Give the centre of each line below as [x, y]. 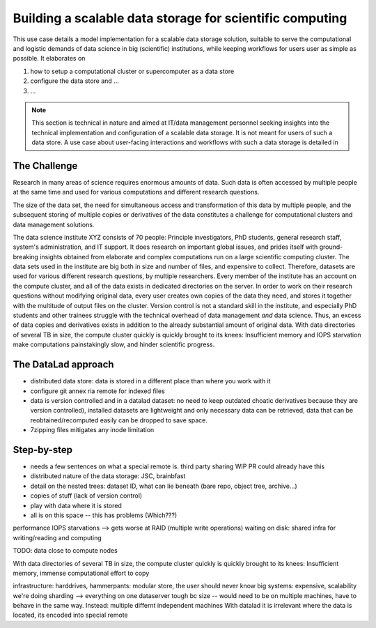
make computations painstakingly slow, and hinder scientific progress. [114, 344]
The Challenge [45, 166]
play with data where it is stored [76, 505]
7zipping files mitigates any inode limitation [92, 430]
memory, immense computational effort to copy [81, 573]
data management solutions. [54, 224]
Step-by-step [43, 450]
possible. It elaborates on [49, 59]
